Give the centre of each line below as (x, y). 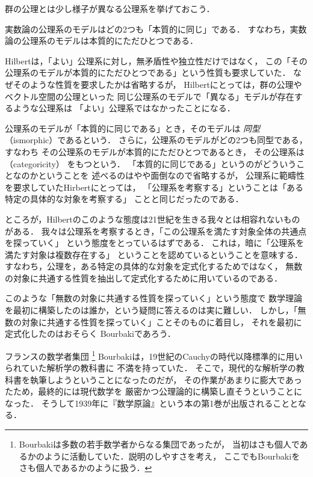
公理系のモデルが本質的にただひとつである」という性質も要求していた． (148, 72)
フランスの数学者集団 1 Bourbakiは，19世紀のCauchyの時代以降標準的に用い (154, 355)
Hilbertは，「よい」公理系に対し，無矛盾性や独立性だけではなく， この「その (156, 60)
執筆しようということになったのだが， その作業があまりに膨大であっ (166, 379)
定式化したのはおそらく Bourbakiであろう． (90, 334)
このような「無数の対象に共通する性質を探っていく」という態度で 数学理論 (153, 298)
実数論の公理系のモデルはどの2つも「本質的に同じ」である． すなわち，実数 (156, 29)
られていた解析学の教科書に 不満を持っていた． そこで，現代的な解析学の (150, 368)
